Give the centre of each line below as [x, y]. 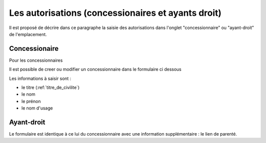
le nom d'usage [37, 108]
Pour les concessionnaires [36, 60]
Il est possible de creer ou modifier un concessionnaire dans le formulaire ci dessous [95, 70]
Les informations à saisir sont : [40, 78]
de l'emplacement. [28, 34]
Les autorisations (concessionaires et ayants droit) [115, 13]
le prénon [31, 101]
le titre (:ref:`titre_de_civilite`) [50, 88]
